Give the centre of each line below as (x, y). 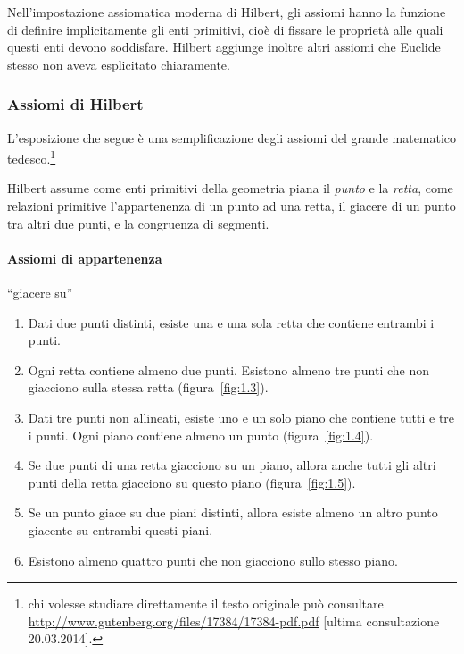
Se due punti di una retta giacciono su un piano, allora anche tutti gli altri (232, 465)
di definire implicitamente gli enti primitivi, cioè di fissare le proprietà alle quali (225, 29)
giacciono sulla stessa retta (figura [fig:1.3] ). (148, 387)
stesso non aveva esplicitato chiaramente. (119, 64)
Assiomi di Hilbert (75, 104)
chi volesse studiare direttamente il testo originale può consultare (206, 604)
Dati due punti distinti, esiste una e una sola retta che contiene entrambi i (231, 322)
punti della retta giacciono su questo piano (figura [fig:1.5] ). (192, 482)
